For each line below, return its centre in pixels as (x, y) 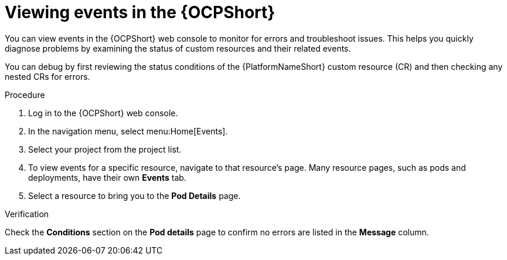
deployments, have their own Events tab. (107, 177)
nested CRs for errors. (47, 76)
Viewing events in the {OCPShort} (140, 12)
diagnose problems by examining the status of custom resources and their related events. (178, 48)
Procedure (25, 94)
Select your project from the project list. (105, 149)
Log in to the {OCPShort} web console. (103, 113)
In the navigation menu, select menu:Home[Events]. (128, 131)
